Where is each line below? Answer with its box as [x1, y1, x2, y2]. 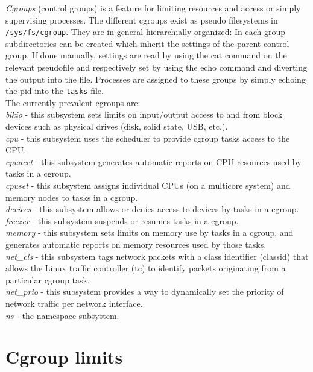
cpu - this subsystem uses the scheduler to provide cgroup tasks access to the [5, 131, 290, 144]
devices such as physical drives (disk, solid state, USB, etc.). [5, 120, 228, 133]
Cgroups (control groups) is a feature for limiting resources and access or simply [5, 2, 301, 14]
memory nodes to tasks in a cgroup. [5, 191, 138, 203]
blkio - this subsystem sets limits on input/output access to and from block [5, 108, 283, 121]
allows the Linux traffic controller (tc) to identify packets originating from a [5, 262, 286, 274]
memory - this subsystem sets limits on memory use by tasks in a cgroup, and [5, 226, 294, 239]
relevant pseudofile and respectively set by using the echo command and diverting [5, 61, 308, 74]
